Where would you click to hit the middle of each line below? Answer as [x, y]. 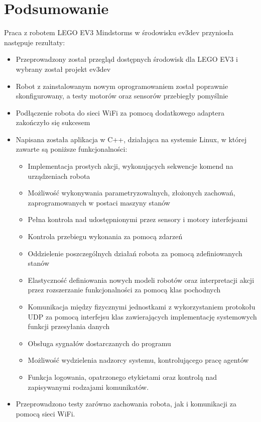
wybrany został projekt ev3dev [63, 69]
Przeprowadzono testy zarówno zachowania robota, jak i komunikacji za [126, 404]
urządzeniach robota [59, 176]
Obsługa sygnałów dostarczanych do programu [99, 343]
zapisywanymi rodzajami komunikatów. [88, 387]
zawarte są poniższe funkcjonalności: [72, 149]
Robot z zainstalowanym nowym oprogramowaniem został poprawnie [122, 86]
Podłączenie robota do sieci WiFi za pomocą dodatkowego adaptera [120, 112]
